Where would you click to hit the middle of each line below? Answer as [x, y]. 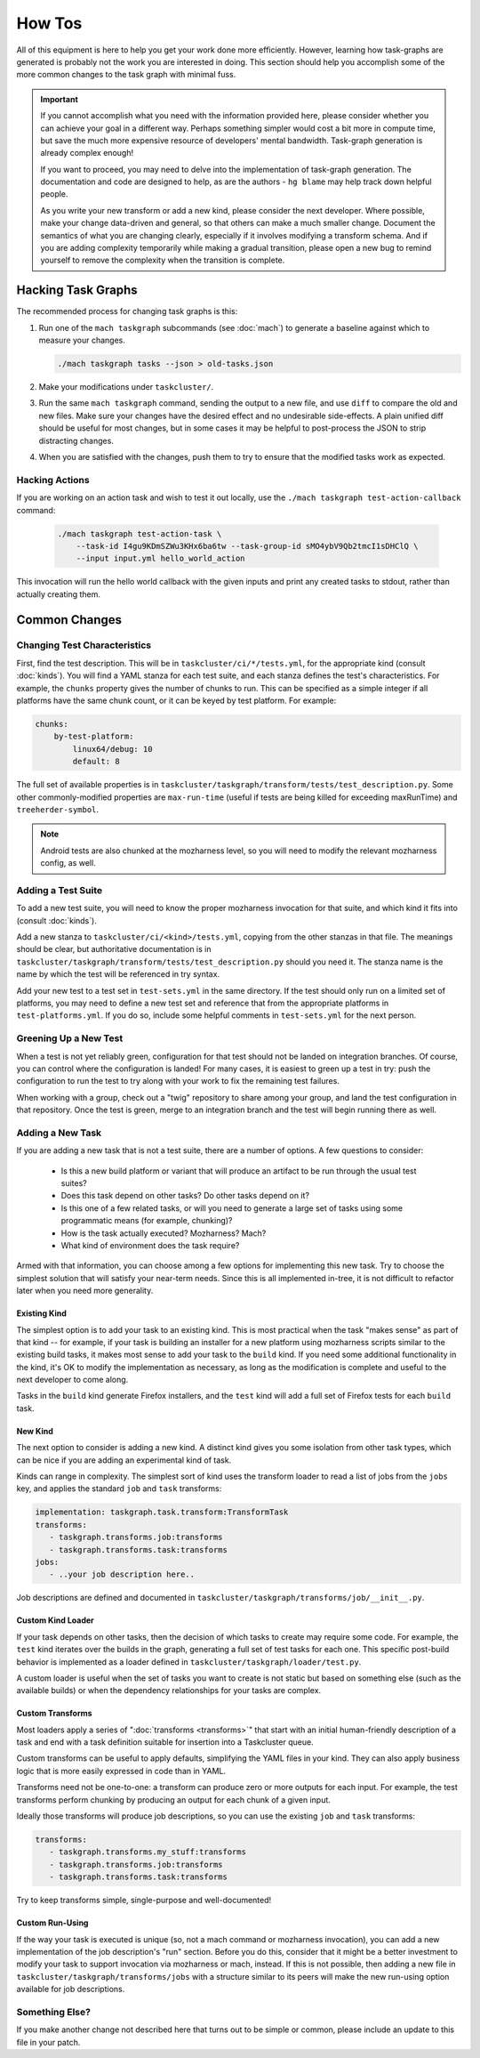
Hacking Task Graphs [77, 291]
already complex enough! [87, 153]
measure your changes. [82, 340]
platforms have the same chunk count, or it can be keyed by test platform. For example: [176, 701]
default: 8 [96, 762]
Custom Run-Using [52, 1923]
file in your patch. [48, 2042]
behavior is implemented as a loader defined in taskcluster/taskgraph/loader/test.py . [189, 1662]
